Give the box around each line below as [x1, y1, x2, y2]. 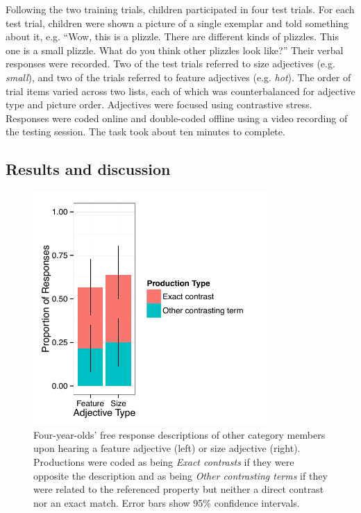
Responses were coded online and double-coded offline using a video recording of [6, 110, 348, 125]
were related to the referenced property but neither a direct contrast [33, 482, 324, 496]
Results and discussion [6, 158, 171, 180]
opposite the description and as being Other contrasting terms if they [33, 468, 328, 482]
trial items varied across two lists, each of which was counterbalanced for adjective [6, 83, 355, 98]
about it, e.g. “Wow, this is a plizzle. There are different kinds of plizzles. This [6, 29, 339, 44]
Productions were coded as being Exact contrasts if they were [33, 454, 294, 469]
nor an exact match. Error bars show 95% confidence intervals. [33, 495, 300, 510]
